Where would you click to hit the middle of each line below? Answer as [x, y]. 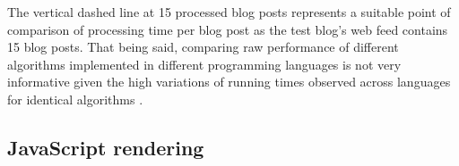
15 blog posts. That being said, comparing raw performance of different [203, 47]
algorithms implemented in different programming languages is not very [204, 64]
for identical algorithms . [75, 99]
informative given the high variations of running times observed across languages [229, 82]
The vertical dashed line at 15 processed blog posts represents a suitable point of [229, 12]
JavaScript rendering [106, 147]
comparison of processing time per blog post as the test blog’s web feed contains [228, 29]
